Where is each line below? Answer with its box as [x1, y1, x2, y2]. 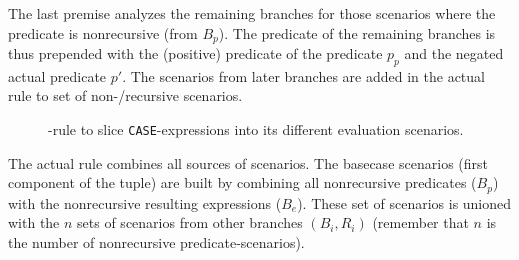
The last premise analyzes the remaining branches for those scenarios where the [8, 3, 496, 23]
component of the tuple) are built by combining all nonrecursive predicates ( [8, 172, 477, 193]
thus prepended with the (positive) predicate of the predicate [8, 43, 383, 64]
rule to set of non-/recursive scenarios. [8, 85, 243, 106]
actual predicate [8, 65, 107, 86]
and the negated [404, 43, 504, 64]
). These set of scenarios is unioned [297, 192, 512, 213]
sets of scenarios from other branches [77, 212, 303, 233]
